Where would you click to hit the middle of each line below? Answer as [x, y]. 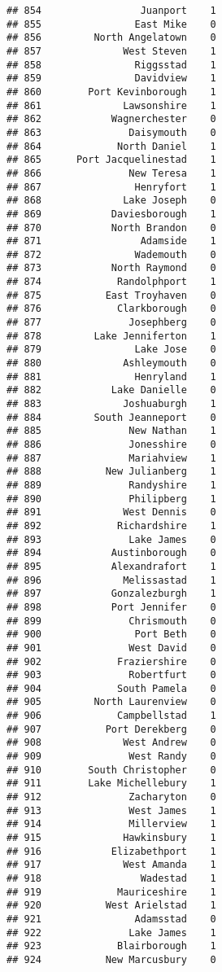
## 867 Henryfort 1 [111, 187]
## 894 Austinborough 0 [111, 553]
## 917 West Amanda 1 [111, 865]
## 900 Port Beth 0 [111, 635]
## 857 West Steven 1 [111, 51]
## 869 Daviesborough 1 [111, 214]
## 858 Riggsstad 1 [111, 65]
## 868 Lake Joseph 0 [111, 201]
